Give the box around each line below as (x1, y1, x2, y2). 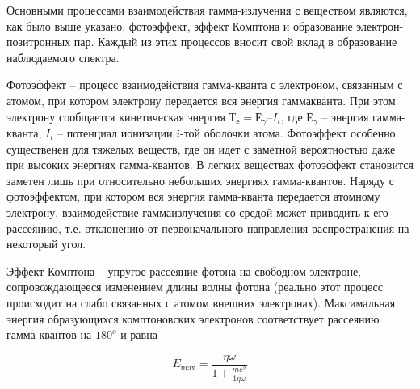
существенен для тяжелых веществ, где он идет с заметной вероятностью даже (6, 140, 396, 157)
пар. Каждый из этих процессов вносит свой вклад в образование (73, 33, 397, 50)
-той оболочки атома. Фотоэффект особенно (179, 125, 396, 142)
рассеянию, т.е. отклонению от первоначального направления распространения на (6, 219, 409, 236)
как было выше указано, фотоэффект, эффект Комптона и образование (6, 17, 353, 34)
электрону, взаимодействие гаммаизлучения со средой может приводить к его (6, 203, 388, 220)
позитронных (6, 33, 71, 50)
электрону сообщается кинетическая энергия (6, 108, 225, 125)
